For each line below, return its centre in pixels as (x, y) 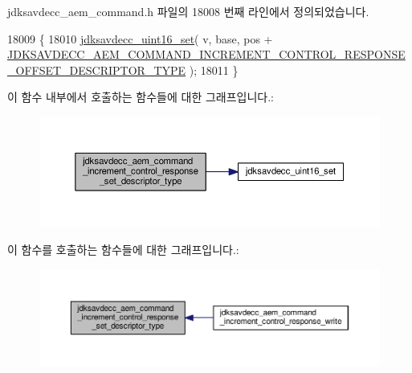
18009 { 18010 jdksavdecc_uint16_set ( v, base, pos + (140, 38)
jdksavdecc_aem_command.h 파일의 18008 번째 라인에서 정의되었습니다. (188, 11)
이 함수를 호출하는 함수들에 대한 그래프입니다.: (123, 250)
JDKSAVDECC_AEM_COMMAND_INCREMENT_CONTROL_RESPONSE (206, 54)
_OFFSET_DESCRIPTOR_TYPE (97, 70)
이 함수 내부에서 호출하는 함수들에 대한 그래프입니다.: (141, 97)
